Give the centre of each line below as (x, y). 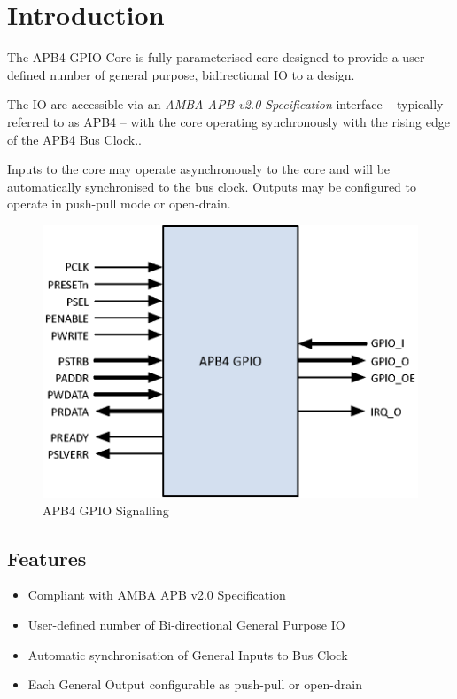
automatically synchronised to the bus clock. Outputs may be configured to (212, 186)
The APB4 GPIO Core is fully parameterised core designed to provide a (203, 57)
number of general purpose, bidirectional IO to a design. (202, 74)
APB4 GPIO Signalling (106, 510)
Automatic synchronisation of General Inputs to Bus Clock (188, 654)
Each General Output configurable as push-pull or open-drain (195, 684)
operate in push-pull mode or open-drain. (119, 204)
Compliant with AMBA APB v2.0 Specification (157, 595)
